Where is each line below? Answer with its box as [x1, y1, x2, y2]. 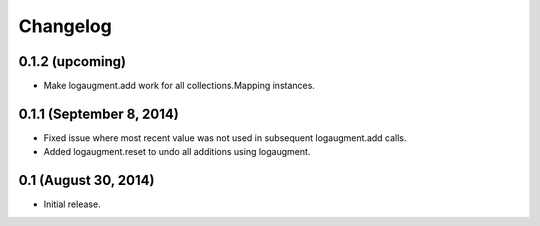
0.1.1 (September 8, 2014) [18, 105, 179, 122]
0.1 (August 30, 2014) [18, 172, 155, 189]
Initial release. [43, 198, 101, 210]
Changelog [18, 15, 112, 37]
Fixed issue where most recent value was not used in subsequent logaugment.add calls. [43, 131, 407, 144]
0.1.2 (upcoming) [18, 53, 127, 70]
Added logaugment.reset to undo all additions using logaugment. [43, 146, 311, 158]
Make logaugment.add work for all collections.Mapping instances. [43, 80, 315, 92]
